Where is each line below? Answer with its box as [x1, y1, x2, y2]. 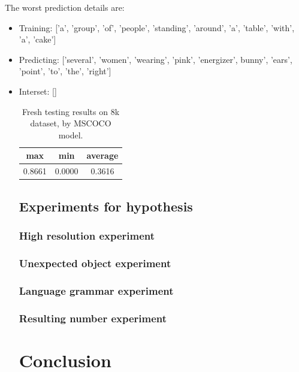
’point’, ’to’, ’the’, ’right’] [19, 65, 111, 77]
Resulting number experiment [19, 310, 167, 325]
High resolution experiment [19, 228, 155, 243]
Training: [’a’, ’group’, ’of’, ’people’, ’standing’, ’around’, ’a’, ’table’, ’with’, [19, 21, 295, 34]
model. [58, 128, 83, 141]
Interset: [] [19, 84, 57, 97]
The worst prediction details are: [5, 1, 125, 13]
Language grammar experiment [19, 283, 174, 298]
